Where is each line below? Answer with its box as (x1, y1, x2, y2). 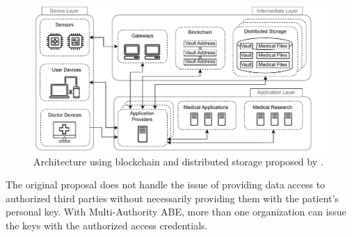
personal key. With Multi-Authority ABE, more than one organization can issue (6, 204, 346, 219)
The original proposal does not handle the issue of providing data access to (6, 177, 326, 192)
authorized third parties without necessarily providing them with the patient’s (6, 190, 339, 205)
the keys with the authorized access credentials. (6, 218, 208, 232)
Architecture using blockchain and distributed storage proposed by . (33, 154, 323, 168)
